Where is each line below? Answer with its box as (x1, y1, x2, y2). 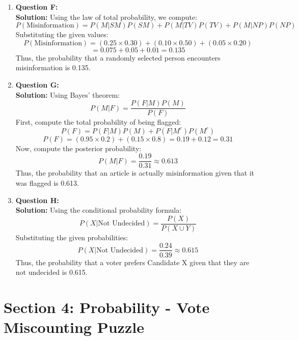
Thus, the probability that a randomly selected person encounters (15, 52, 221, 63)
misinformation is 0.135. (15, 62, 91, 73)
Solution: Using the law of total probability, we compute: (15, 11, 198, 22)
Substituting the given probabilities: (15, 232, 128, 242)
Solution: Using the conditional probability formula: (15, 205, 182, 215)
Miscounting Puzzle (4, 317, 144, 337)
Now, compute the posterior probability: (15, 143, 142, 153)
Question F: (15, 2, 58, 12)
